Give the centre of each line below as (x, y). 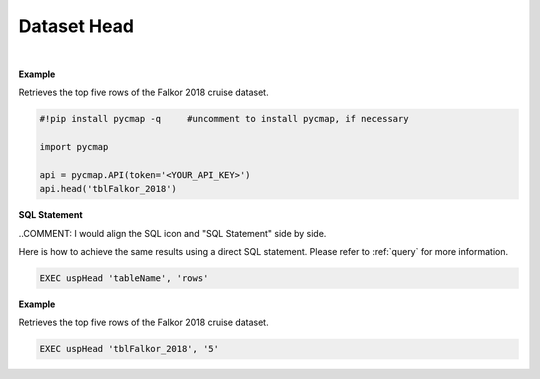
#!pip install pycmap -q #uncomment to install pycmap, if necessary (224, 119)
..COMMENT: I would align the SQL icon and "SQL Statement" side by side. (172, 233)
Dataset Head (76, 26)
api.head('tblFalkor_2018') (108, 189)
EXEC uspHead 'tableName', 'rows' (124, 278)
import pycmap (74, 147)
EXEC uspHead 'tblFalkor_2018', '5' (129, 349)
